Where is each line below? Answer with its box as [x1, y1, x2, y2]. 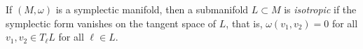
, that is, [226, 15, 263, 30]
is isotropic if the [284, 2, 357, 16]
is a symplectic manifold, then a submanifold [55, 2, 249, 16]
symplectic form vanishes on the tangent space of [6, 15, 217, 30]
